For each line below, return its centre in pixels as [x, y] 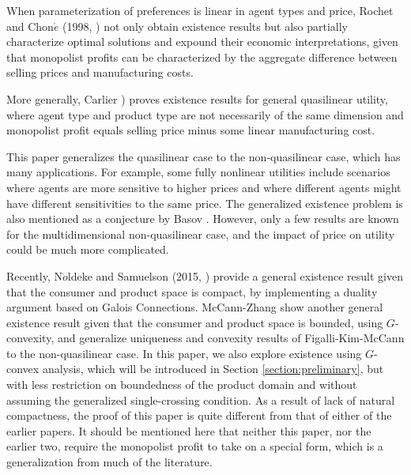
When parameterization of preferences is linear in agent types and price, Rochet [200, 10]
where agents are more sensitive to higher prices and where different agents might [204, 187]
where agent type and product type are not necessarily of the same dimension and [205, 114]
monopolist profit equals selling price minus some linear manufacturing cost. [191, 130]
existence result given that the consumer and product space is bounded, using [195, 322]
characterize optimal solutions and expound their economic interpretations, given [202, 41]
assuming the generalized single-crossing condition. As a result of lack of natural [201, 400]
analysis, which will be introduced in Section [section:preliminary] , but [213, 369]
